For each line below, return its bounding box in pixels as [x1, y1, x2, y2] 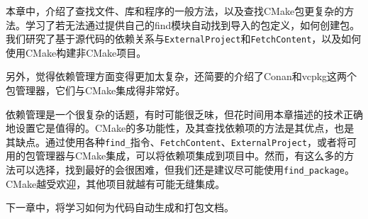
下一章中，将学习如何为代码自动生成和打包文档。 [6, 200, 234, 215]
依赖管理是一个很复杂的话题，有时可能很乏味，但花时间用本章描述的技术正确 [6, 106, 363, 121]
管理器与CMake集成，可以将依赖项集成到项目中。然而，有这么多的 [35, 148, 345, 163]
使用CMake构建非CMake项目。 [6, 45, 147, 60]
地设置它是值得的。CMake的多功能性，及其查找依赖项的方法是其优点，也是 [6, 120, 355, 135]
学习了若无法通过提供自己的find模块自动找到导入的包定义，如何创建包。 [25, 17, 360, 32]
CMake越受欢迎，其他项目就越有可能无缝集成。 [6, 176, 225, 191]
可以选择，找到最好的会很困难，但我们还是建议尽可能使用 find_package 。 [15, 162, 355, 177]
